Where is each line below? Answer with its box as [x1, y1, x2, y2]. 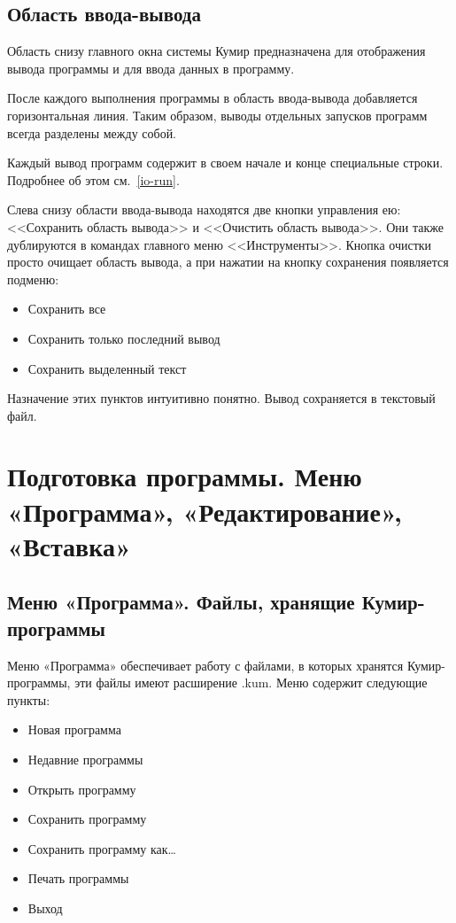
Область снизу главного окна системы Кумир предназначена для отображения [7, 42, 426, 60]
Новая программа [27, 720, 121, 739]
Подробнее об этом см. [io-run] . [7, 170, 180, 189]
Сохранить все [27, 299, 106, 318]
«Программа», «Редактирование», [7, 493, 403, 529]
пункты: [7, 690, 50, 709]
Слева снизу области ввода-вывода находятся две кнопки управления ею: [7, 200, 401, 219]
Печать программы [27, 869, 129, 888]
